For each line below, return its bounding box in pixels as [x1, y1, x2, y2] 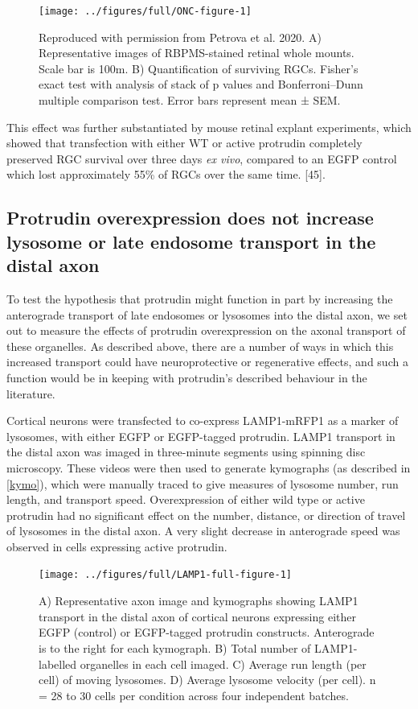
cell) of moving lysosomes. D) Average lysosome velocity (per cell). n [39, 671, 376, 688]
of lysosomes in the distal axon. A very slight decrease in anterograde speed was [6, 522, 400, 539]
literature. [6, 385, 55, 402]
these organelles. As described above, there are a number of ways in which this [6, 337, 394, 354]
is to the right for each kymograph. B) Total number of [39, 639, 311, 656]
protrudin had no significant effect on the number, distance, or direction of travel [6, 506, 406, 523]
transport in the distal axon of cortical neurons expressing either [39, 608, 356, 624]
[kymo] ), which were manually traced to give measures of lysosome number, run [6, 475, 399, 492]
